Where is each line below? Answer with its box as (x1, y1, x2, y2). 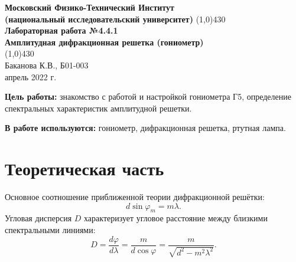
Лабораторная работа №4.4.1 (5, 24, 118, 37)
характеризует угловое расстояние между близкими (84, 212, 268, 224)
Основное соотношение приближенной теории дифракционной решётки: (5, 191, 265, 203)
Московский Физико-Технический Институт (5, 1, 174, 13)
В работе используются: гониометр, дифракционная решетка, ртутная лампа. (5, 122, 286, 134)
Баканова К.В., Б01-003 (5, 58, 89, 71)
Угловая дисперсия (5, 212, 72, 224)
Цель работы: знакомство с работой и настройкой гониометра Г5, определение (5, 90, 291, 103)
